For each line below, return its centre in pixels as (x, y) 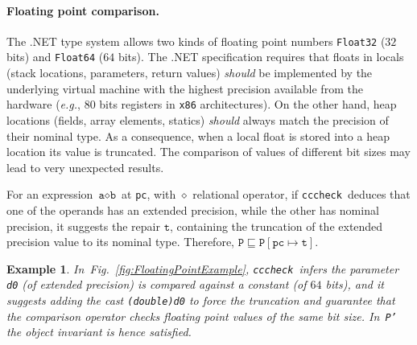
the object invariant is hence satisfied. (99, 332)
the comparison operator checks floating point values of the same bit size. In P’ (202, 316)
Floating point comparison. (83, 10)
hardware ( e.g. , (43, 104)
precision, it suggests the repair (83, 226)
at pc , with (149, 194)
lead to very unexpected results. (85, 167)
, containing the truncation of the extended (277, 226)
